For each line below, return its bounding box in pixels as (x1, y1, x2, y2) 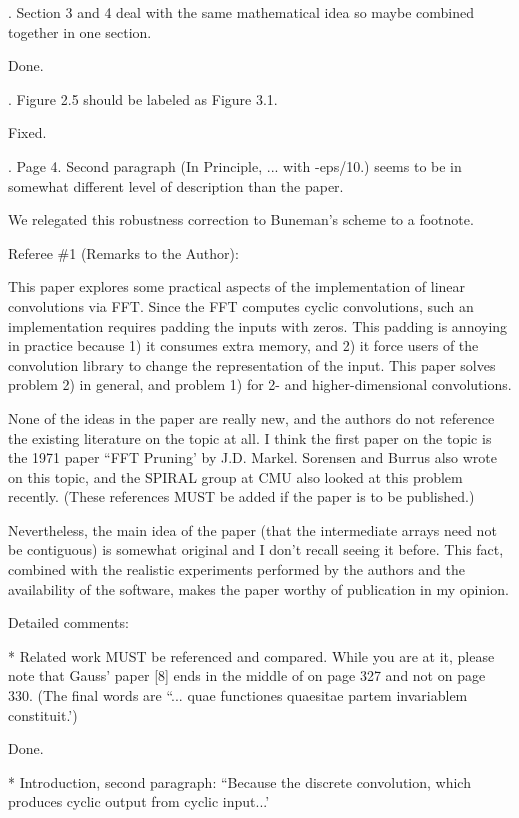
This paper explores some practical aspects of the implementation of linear (8, 276, 466, 297)
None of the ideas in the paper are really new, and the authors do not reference (8, 407, 495, 428)
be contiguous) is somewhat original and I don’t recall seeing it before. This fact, (8, 539, 504, 560)
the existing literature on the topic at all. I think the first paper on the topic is (8, 427, 492, 448)
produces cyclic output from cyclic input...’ (8, 791, 270, 812)
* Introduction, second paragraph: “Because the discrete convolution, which (8, 771, 471, 792)
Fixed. (8, 122, 47, 143)
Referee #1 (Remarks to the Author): (8, 242, 239, 263)
